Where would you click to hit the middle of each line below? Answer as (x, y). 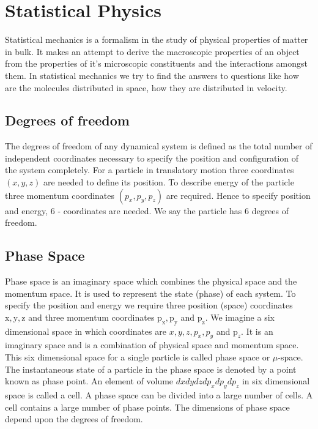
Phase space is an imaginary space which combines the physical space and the (151, 281)
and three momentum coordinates (91, 317)
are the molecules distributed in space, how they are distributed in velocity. (146, 87)
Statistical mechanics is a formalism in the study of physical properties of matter (157, 39)
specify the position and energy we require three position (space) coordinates (149, 305)
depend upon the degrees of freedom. (74, 419)
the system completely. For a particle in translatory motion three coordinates (150, 170)
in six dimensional (276, 381)
